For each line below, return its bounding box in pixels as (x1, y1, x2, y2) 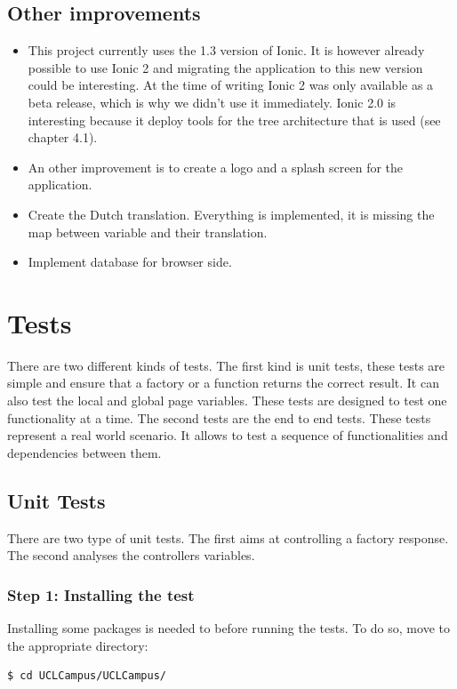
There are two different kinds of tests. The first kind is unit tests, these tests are (7, 356, 445, 374)
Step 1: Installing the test (7, 583, 195, 605)
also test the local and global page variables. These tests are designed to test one (7, 391, 447, 410)
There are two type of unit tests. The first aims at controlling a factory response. (7, 528, 449, 547)
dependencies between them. (7, 443, 162, 461)
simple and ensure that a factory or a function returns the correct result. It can (7, 373, 439, 392)
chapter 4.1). (28, 128, 98, 147)
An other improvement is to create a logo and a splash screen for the (28, 157, 404, 176)
